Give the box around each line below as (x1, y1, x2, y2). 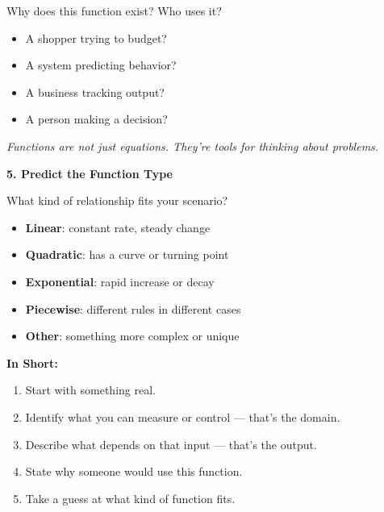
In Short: (6, 354, 58, 371)
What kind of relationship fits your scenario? (6, 192, 228, 209)
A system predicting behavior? (25, 56, 177, 73)
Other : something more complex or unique (25, 327, 240, 344)
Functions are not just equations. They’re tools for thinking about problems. (6, 137, 379, 154)
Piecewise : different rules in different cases (25, 300, 241, 317)
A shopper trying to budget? (25, 29, 167, 46)
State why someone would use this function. (25, 463, 243, 480)
